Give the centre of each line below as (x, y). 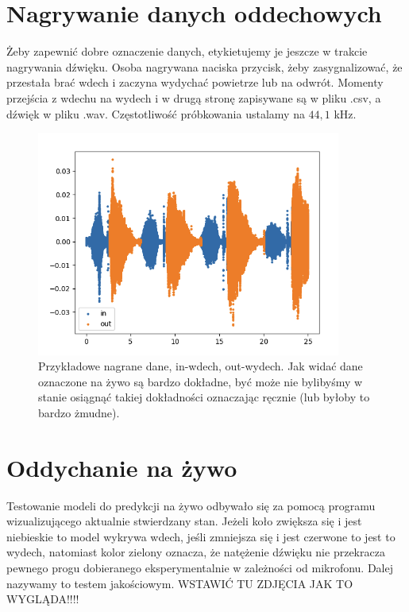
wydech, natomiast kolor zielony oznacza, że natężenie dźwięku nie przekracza (196, 552)
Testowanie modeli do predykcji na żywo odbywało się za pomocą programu (191, 505)
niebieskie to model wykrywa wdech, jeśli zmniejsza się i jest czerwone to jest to (201, 536)
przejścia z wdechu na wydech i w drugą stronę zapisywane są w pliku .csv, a (194, 97)
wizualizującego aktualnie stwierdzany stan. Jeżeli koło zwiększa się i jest (184, 521)
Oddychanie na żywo (122, 467)
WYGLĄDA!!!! (43, 599)
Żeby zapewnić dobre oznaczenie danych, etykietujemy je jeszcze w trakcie (187, 51)
